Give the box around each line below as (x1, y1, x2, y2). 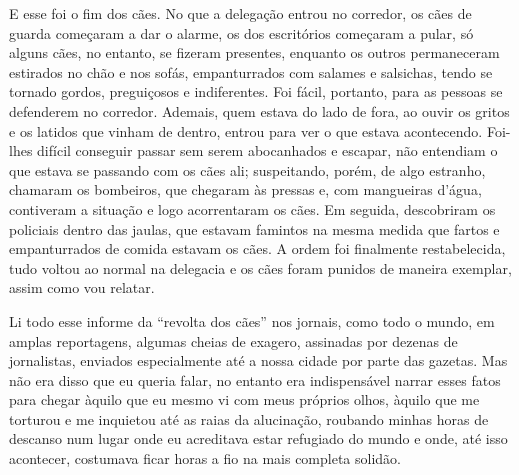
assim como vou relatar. (9, 277, 155, 298)
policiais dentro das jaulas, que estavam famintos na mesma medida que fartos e (9, 218, 500, 239)
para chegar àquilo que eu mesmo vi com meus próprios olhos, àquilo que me (9, 389, 480, 410)
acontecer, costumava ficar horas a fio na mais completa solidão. (9, 448, 401, 469)
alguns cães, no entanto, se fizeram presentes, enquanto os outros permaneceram (9, 42, 500, 63)
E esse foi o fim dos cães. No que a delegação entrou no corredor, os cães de (9, 3, 472, 23)
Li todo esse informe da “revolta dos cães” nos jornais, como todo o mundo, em (9, 310, 495, 331)
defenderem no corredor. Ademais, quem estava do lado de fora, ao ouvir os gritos (9, 100, 510, 121)
